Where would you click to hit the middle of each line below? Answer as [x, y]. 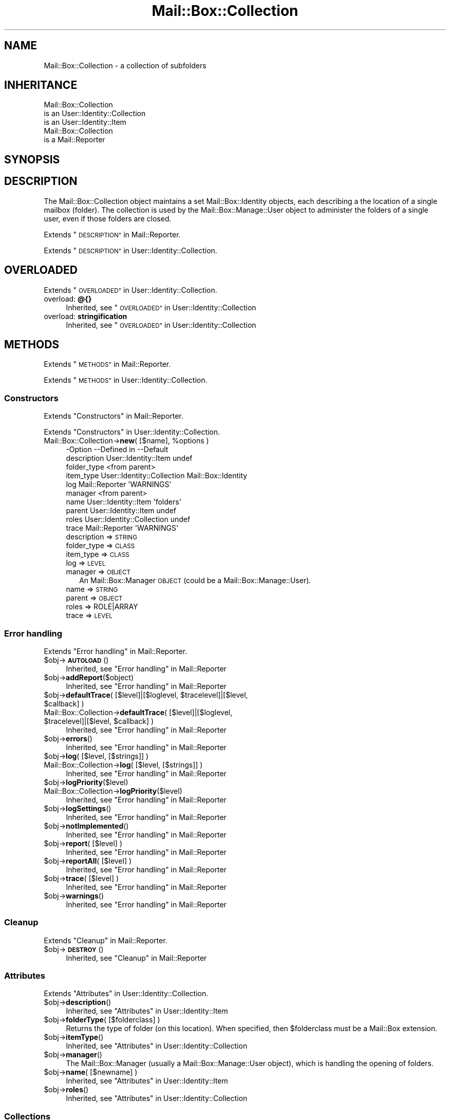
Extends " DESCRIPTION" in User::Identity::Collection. [130, 250]
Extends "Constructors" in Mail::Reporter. [114, 416]
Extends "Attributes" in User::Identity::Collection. [126, 994]
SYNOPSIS [32, 159]
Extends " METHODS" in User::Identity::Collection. [126, 380]
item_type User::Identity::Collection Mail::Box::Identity [157, 476]
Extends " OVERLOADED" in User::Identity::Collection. [130, 290]
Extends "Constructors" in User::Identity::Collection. [132, 432]
